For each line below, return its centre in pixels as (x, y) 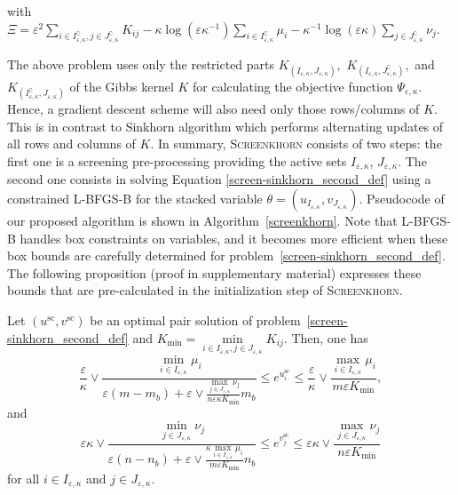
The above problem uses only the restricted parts (141, 64)
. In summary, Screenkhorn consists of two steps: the (296, 144)
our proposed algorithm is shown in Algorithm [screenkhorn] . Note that (202, 220)
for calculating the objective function (293, 86)
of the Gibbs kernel (122, 86)
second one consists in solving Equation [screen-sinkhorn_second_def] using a (219, 179)
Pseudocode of (405, 198)
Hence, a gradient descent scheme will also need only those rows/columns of (213, 109)
